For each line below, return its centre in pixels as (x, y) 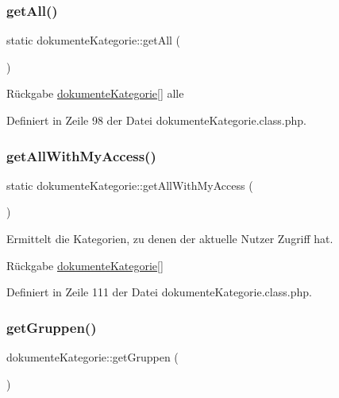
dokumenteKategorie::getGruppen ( (92, 357)
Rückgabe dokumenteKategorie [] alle (95, 93)
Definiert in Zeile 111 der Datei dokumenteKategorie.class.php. (159, 292)
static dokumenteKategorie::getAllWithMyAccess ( (130, 185)
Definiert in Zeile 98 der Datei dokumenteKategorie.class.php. (156, 120)
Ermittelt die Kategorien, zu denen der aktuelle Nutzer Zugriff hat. (170, 238)
